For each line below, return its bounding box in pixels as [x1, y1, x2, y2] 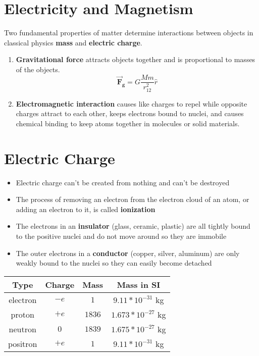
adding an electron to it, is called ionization [16, 204, 156, 214]
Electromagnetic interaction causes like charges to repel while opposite [16, 98, 247, 109]
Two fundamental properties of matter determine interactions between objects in [4, 27, 253, 38]
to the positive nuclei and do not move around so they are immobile [16, 230, 227, 241]
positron [8, 337, 37, 349]
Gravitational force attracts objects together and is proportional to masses [16, 54, 255, 65]
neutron [9, 323, 36, 335]
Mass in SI [117, 278, 161, 290]
